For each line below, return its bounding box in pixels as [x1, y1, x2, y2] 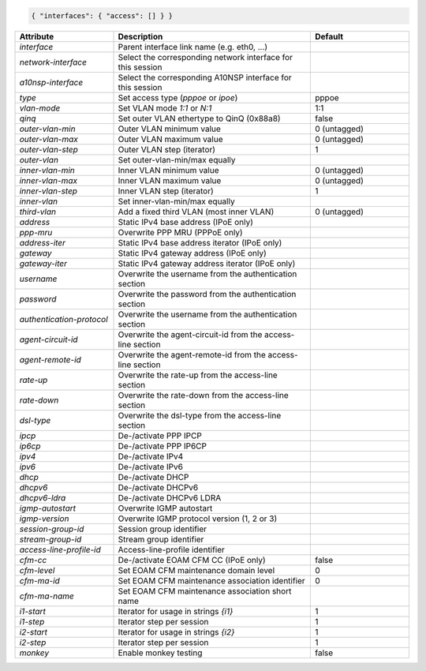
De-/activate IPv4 [118, 451, 184, 462]
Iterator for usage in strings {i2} [118, 626, 235, 637]
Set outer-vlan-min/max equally [118, 154, 236, 165]
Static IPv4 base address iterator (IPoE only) [118, 237, 282, 248]
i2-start [19, 626, 47, 637]
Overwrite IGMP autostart [118, 502, 213, 513]
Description [118, 31, 163, 42]
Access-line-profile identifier [118, 544, 225, 555]
